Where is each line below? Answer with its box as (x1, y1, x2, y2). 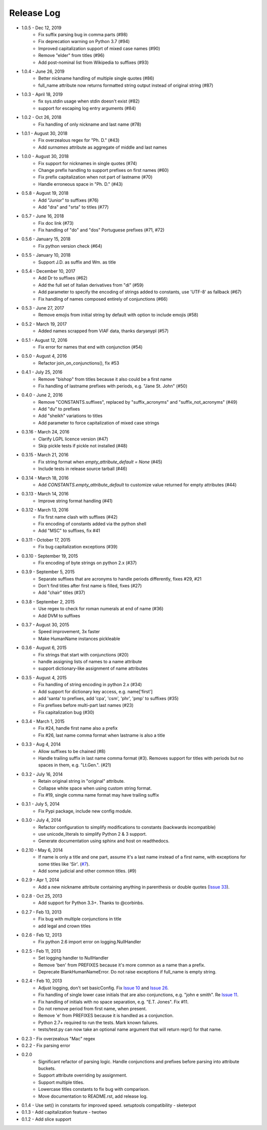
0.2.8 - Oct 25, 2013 (21, 893, 63, 899)
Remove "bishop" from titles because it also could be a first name (38, 376, 172, 382)
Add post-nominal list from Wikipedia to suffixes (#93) (38, 59, 149, 65)
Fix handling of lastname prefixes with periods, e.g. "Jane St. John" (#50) (38, 383, 188, 389)
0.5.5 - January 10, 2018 (21, 252, 71, 258)
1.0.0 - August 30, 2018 (21, 154, 69, 160)
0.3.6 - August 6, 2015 (21, 645, 67, 651)
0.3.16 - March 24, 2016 (21, 429, 70, 435)
